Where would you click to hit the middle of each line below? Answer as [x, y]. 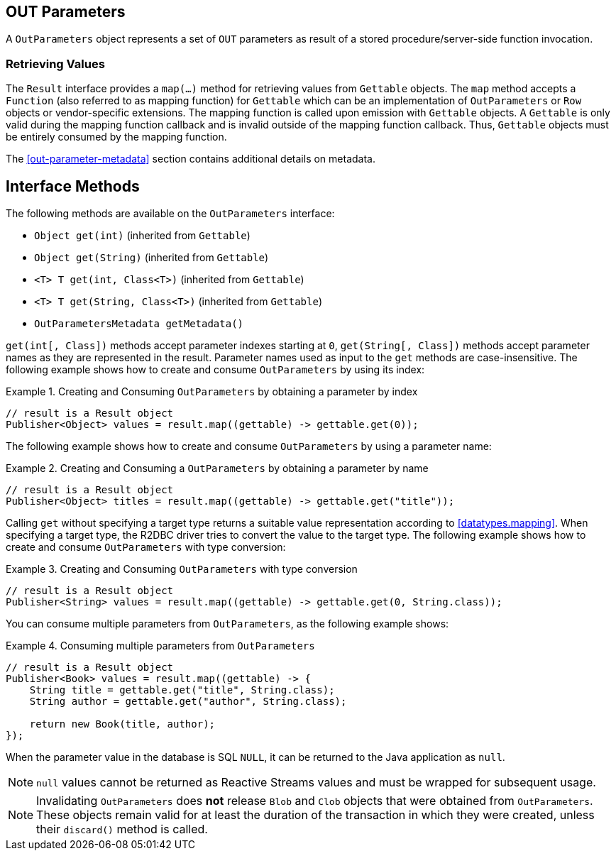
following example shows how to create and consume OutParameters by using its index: [215, 370]
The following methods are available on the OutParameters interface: [170, 214]
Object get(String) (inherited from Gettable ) [152, 258]
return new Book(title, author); [122, 724]
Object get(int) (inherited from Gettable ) [142, 236]
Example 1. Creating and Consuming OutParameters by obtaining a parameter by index [212, 392]
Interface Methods [73, 186]
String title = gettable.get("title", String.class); [182, 690]
